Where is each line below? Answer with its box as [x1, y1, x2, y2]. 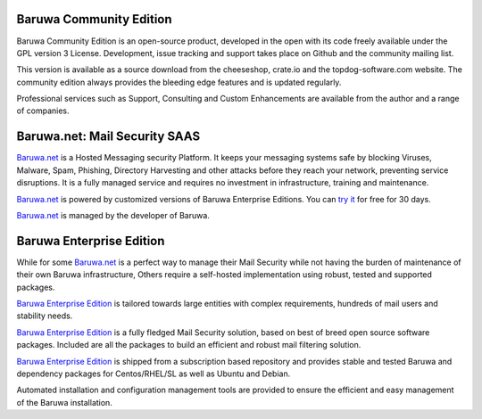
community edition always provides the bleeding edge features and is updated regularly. [16, 77, 342, 87]
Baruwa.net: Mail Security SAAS [16, 129, 201, 144]
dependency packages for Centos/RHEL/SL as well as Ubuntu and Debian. [16, 368, 291, 379]
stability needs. [16, 310, 73, 321]
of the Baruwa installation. [16, 397, 113, 407]
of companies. [16, 105, 70, 116]
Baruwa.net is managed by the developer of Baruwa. [16, 209, 210, 220]
